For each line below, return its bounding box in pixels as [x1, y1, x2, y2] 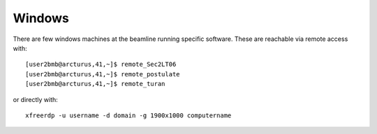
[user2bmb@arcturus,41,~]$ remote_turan [25, 80, 165, 88]
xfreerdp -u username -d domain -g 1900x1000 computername [25, 111, 232, 119]
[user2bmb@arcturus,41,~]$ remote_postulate [25, 70, 181, 78]
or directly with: [13, 95, 59, 103]
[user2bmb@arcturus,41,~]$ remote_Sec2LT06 [25, 60, 177, 69]
